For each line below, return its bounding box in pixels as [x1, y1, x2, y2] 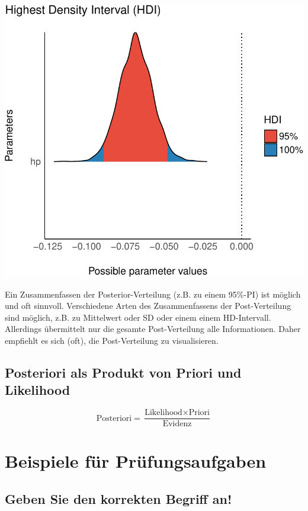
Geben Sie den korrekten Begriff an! [5, 490, 232, 508]
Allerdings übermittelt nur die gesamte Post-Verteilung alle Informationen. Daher [5, 322, 301, 335]
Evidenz [162, 420, 192, 429]
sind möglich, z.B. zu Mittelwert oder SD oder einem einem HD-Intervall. [5, 311, 271, 323]
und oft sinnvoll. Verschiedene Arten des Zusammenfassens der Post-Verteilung [5, 299, 291, 312]
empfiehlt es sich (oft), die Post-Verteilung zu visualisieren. [5, 334, 219, 347]
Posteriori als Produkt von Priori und [5, 363, 242, 382]
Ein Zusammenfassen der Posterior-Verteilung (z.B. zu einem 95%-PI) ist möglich [5, 288, 301, 300]
